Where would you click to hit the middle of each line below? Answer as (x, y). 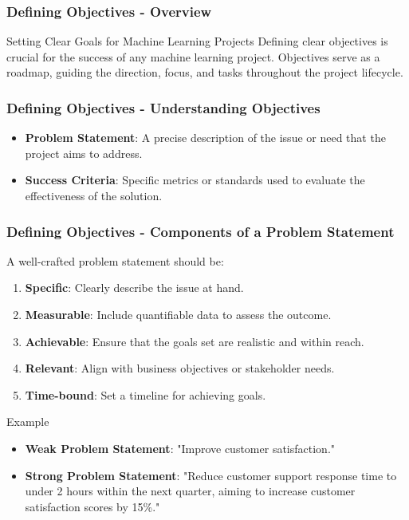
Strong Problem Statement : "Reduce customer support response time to (211, 475)
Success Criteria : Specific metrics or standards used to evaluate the (195, 180)
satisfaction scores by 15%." (92, 506)
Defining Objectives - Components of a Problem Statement (201, 231)
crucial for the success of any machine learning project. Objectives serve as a (193, 56)
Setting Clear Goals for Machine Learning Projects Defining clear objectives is (197, 41)
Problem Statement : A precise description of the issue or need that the (205, 138)
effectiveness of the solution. (94, 195)
